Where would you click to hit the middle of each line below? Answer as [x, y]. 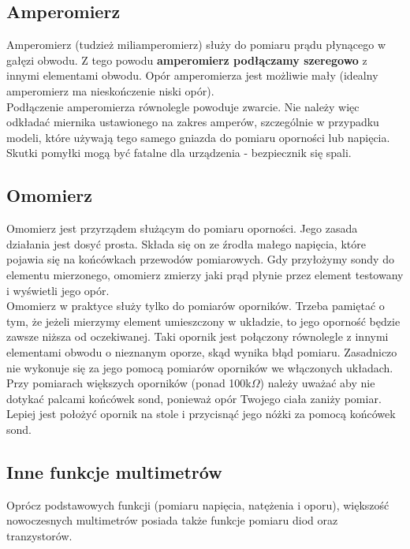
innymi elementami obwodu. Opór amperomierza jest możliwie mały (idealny [192, 75]
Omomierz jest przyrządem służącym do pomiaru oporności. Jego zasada [182, 228]
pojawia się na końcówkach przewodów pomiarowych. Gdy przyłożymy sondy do [200, 259]
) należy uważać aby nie [317, 383]
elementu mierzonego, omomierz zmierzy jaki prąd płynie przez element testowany [205, 274]
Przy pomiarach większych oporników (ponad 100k [129, 383]
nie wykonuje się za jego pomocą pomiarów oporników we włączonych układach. [200, 367]
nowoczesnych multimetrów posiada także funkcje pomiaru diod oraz [172, 520]
